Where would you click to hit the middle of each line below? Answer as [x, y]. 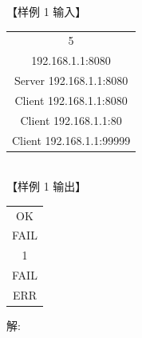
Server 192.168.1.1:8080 [71, 80]
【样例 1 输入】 [47, 11]
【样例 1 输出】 [47, 186]
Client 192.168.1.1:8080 [71, 100]
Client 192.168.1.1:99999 [71, 140]
